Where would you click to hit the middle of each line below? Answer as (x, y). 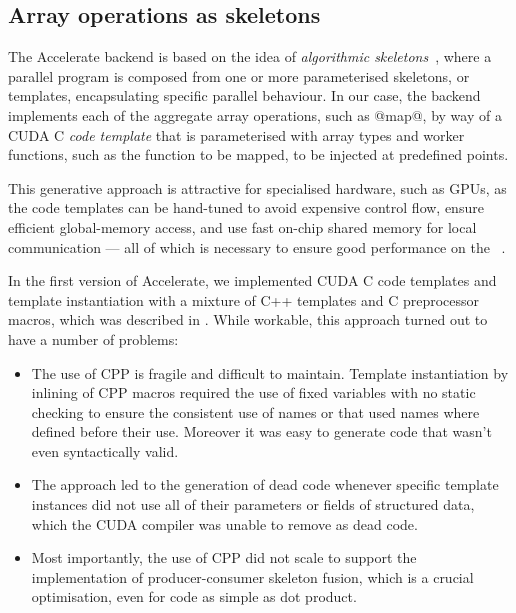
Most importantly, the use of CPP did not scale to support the (224, 557)
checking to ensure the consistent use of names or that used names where (255, 411)
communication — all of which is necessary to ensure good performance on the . (257, 246)
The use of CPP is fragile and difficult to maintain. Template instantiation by (270, 372)
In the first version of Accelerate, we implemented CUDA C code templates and (252, 280)
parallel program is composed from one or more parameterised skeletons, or (239, 75)
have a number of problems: (93, 338)
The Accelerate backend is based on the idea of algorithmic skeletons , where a (250, 56)
